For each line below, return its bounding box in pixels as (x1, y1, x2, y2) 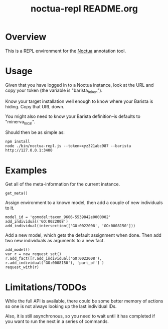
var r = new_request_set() (5, 252, 62, 257)
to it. (5, 205, 15, 211)
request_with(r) (5, 265, 39, 270)
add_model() (5, 247, 30, 252)
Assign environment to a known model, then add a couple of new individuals (5, 200, 163, 206)
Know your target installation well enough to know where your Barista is (5, 98, 153, 104)
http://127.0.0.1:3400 (5, 148, 53, 153)
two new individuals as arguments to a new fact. (5, 238, 105, 244)
